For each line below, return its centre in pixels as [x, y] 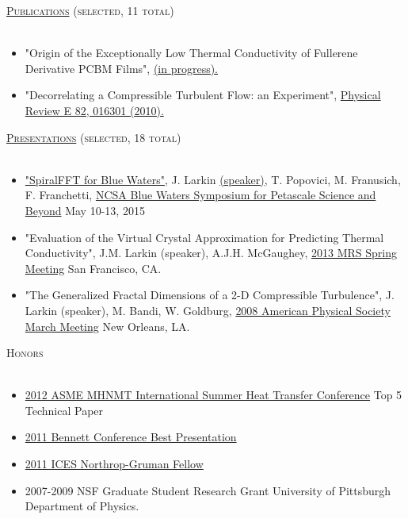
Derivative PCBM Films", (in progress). [122, 68]
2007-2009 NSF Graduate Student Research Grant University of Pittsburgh [208, 490]
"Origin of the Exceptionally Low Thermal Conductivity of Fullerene [191, 53]
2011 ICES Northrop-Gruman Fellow [114, 464]
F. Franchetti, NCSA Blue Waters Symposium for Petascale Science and [200, 195]
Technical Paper [64, 410]
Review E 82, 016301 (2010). [94, 110]
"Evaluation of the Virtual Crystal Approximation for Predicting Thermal [204, 237]
